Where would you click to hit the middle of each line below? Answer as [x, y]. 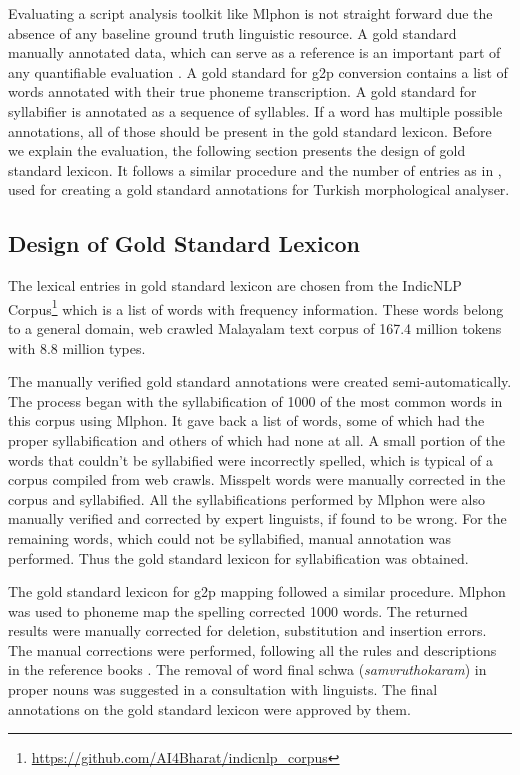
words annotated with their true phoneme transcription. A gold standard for [242, 91]
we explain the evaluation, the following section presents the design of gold [237, 150]
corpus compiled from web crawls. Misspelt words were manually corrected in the [257, 479]
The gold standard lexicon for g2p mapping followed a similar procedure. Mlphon [257, 591]
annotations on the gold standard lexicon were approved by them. [209, 708]
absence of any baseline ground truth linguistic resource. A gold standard [232, 32]
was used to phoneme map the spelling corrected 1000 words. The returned [238, 610]
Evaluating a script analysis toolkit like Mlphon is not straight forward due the [250, 13]
